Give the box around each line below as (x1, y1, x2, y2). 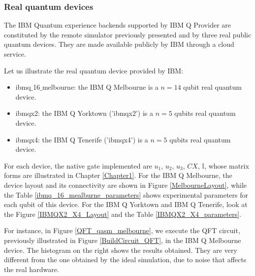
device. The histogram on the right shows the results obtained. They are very (4, 244, 237, 255)
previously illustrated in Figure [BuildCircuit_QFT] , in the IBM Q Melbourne (4, 235, 241, 245)
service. (4, 49, 26, 59)
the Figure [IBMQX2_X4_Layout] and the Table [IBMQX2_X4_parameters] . (4, 208, 242, 219)
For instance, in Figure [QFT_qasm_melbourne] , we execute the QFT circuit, (4, 225, 240, 236)
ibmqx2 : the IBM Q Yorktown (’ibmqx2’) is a (15, 108, 153, 118)
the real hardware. (4, 264, 59, 274)
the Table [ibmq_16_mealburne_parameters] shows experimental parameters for (4, 189, 249, 200)
